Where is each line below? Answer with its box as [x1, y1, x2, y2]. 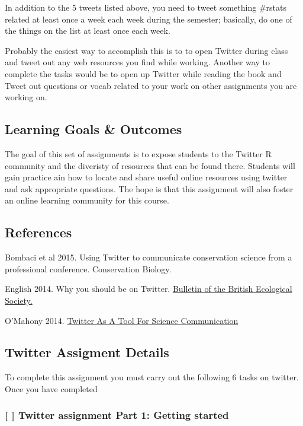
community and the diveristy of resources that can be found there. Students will [5, 159, 295, 171]
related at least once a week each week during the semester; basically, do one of [5, 12, 292, 25]
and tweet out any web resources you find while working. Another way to [5, 56, 270, 68]
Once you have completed [5, 382, 98, 395]
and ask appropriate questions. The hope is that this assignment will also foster [5, 182, 294, 195]
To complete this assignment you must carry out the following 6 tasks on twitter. [5, 371, 299, 383]
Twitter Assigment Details [5, 343, 169, 361]
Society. [5, 294, 33, 306]
